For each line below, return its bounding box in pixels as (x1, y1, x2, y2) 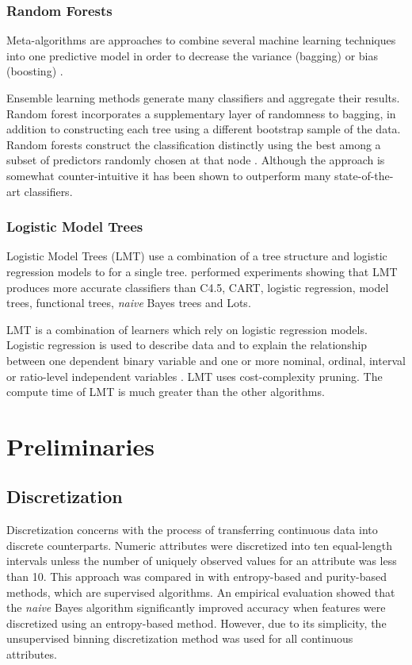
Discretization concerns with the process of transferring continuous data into (6, 521, 378, 538)
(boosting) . (6, 63, 63, 79)
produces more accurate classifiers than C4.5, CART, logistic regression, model (6, 279, 389, 295)
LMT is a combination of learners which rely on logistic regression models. (6, 321, 368, 337)
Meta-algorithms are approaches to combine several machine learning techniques (6, 32, 396, 48)
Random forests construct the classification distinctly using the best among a (6, 136, 381, 152)
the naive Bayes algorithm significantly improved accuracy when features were (6, 599, 386, 616)
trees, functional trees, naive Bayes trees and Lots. (6, 294, 251, 311)
